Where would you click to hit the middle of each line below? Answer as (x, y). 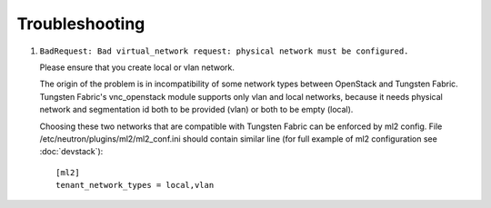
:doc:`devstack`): (71, 152)
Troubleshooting (81, 24)
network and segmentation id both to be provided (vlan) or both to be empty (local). (196, 110)
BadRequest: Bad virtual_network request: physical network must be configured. (224, 51)
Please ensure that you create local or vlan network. (137, 67)
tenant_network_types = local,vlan (135, 185)
